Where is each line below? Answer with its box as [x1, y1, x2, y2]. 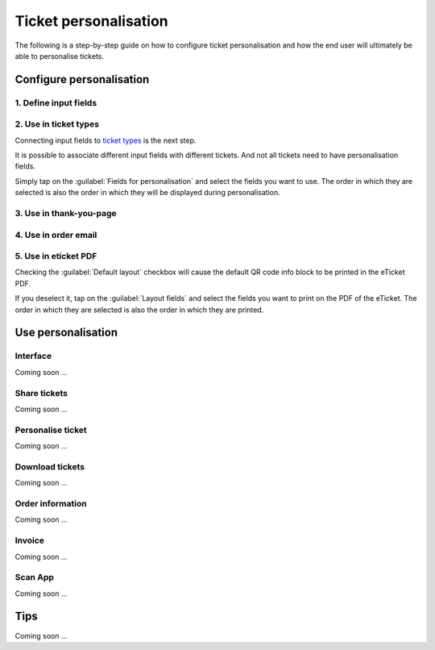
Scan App [14, 572, 54, 583]
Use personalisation [14, 326, 118, 340]
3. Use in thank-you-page [14, 207, 117, 219]
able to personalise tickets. [14, 51, 105, 60]
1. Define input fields [14, 97, 97, 108]
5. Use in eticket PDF [14, 251, 97, 262]
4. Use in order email [14, 229, 97, 240]
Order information [14, 498, 88, 509]
